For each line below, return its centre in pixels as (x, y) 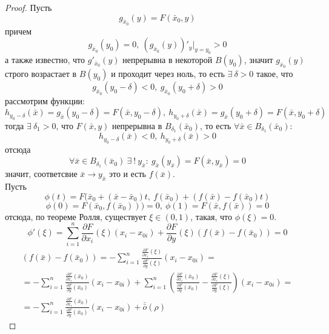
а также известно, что (45, 60)
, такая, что (211, 216)
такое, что (274, 74)
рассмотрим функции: (45, 100)
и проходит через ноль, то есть (168, 74)
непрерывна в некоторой (168, 60)
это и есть (127, 174)
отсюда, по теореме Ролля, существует (76, 216)
